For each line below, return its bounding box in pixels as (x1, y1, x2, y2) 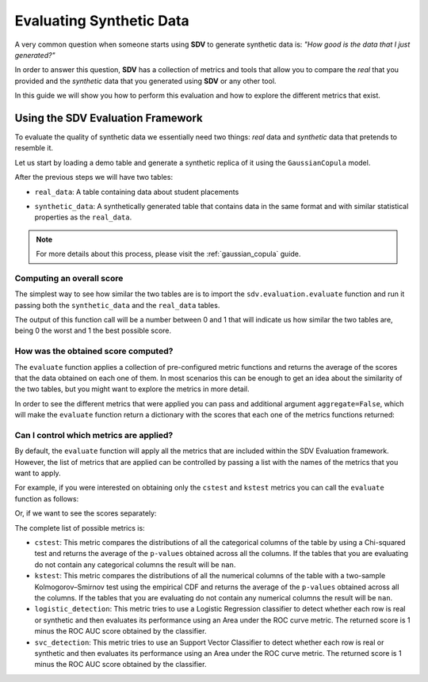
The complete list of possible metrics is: (14, 523, 146, 532)
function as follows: (14, 493, 79, 503)
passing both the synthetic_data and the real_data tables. (14, 300, 220, 310)
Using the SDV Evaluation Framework (14, 111, 204, 124)
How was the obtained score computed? (14, 345, 174, 356)
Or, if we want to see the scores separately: (14, 509, 157, 518)
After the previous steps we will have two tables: (14, 173, 174, 182)
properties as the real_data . (34, 212, 132, 222)
